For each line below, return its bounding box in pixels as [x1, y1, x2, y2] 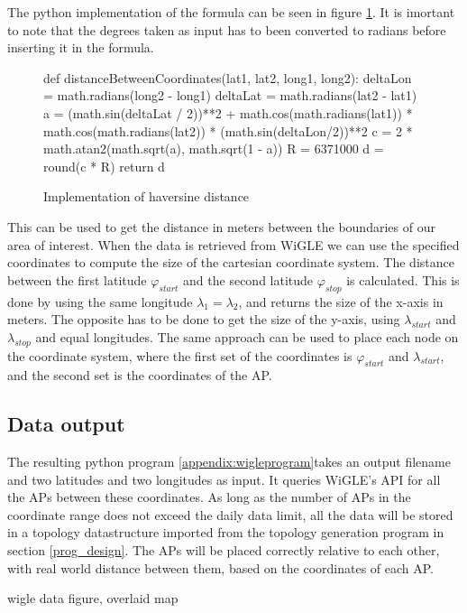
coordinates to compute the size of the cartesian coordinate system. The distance [7, 253, 454, 272]
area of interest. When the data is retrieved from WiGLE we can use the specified [7, 235, 460, 254]
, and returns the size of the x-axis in [238, 292, 444, 311]
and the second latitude [183, 270, 314, 289]
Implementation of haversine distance [43, 187, 250, 206]
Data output [7, 410, 125, 438]
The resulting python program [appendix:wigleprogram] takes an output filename [7, 452, 451, 471]
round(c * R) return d [43, 156, 165, 175]
